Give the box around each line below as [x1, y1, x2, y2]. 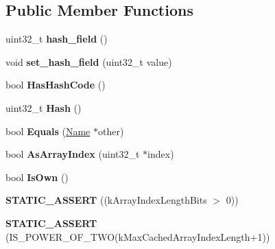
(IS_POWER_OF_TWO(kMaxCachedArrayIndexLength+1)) [5, 229, 270, 244]
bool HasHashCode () [5, 78, 106, 92]
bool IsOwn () [5, 169, 69, 184]
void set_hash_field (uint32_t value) [5, 54, 172, 69]
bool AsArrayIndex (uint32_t [5, 147, 140, 161]
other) [97, 123, 124, 138]
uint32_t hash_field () [5, 32, 108, 46]
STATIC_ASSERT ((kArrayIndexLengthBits [5, 193, 207, 207]
